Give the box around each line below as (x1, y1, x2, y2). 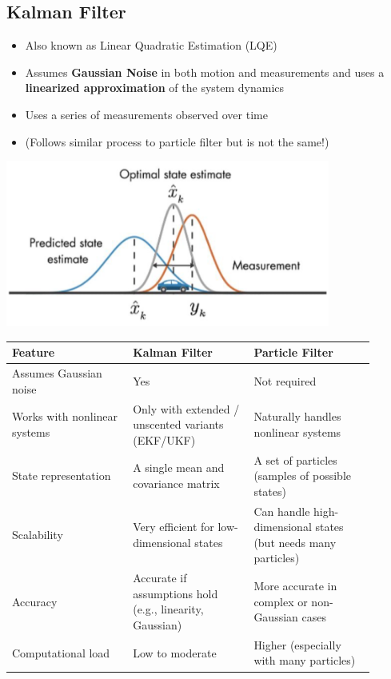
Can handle (253, 502, 310, 519)
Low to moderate (133, 644, 217, 661)
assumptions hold (133, 585, 218, 601)
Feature (12, 344, 55, 361)
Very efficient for (133, 518, 214, 535)
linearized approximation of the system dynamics (25, 79, 285, 96)
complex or (253, 593, 308, 609)
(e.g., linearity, (133, 601, 204, 617)
